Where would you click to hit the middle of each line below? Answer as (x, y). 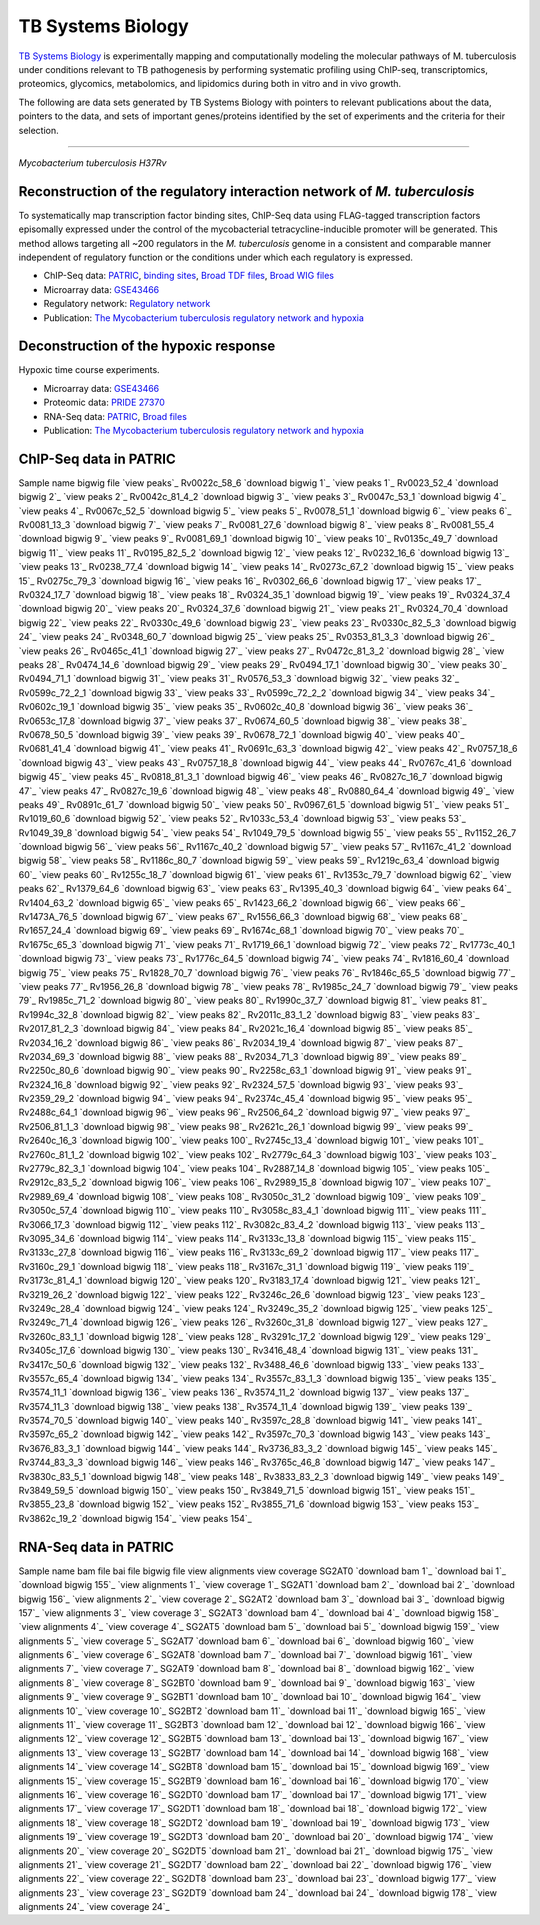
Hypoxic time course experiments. (89, 370)
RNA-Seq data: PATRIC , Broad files (115, 416)
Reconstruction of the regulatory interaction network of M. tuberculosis (246, 191)
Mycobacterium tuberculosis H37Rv (92, 162)
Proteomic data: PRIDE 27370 (104, 402)
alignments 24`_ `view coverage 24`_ (94, 1907)
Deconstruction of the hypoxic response (147, 346)
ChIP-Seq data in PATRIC (97, 458)
